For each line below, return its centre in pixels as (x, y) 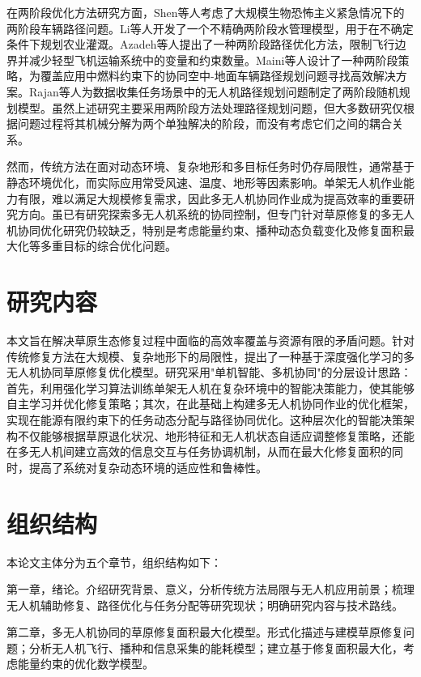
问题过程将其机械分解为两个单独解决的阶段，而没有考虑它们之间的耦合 (204, 123)
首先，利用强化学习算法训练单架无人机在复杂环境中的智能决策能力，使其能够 (210, 387)
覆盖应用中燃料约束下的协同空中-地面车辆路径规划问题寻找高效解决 (218, 76)
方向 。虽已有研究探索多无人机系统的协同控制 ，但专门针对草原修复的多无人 (216, 214)
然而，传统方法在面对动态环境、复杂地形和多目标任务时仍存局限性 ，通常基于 (210, 166)
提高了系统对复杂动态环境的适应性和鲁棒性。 (148, 467)
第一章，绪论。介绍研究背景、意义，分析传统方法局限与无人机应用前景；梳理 (210, 589)
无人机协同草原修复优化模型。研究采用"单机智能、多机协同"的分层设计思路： (209, 372)
